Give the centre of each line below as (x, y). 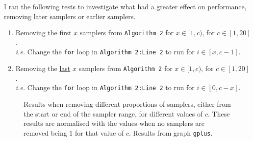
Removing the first (43, 33)
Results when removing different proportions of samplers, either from (127, 104)
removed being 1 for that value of (74, 132)
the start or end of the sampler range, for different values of (113, 113)
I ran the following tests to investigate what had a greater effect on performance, (125, 6)
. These (219, 113)
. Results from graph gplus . (171, 132)
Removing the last (43, 68)
